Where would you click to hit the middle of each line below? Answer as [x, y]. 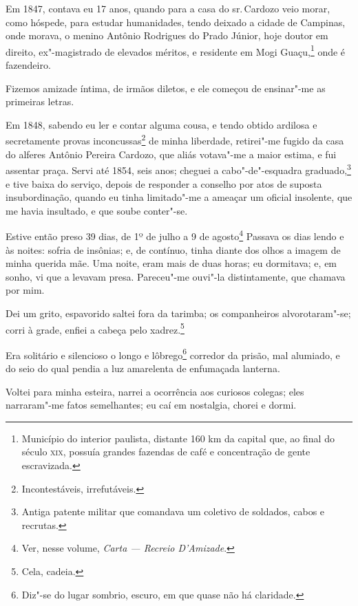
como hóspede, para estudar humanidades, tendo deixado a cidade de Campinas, [176, 22]
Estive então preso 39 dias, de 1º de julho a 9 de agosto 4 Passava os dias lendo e [175, 235]
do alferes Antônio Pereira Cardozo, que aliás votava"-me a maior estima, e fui [171, 154]
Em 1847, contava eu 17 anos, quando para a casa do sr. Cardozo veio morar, [168, 8]
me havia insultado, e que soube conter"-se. [97, 210]
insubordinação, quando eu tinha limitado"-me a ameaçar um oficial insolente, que [179, 197]
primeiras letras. [40, 101]
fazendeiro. [28, 65]
